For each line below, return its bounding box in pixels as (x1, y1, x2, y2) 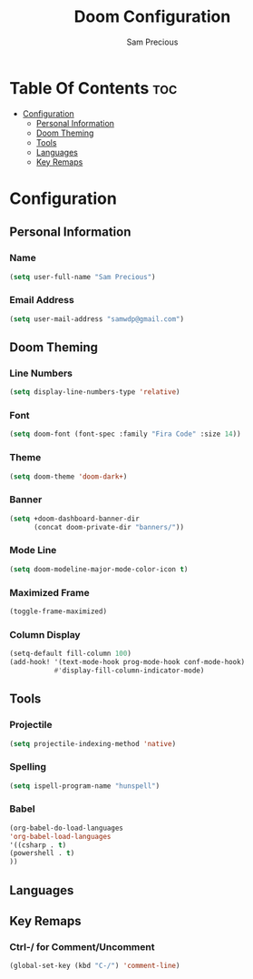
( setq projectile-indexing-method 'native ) (9, 739, 177, 748)
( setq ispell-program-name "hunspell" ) (9, 781, 161, 791)
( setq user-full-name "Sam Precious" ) (9, 272, 156, 281)
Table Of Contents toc (9, 77, 178, 98)
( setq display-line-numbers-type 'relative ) (9, 388, 180, 397)
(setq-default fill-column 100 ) (9, 649, 131, 659)
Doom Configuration (73, 6, 231, 27)
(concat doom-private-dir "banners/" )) (33, 522, 184, 531)
